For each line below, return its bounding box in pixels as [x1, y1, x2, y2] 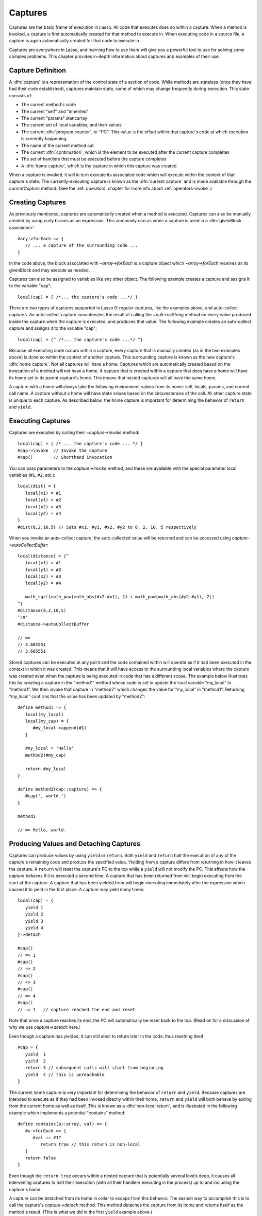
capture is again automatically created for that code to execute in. [9, 38, 141, 44]
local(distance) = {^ [17, 553, 69, 559]
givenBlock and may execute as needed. [9, 267, 90, 273]
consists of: [9, 92, 33, 98]
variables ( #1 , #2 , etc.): [9, 472, 56, 478]
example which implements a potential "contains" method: [9, 1109, 126, 1116]
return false [25, 1155, 56, 1161]
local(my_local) [25, 712, 64, 717]
